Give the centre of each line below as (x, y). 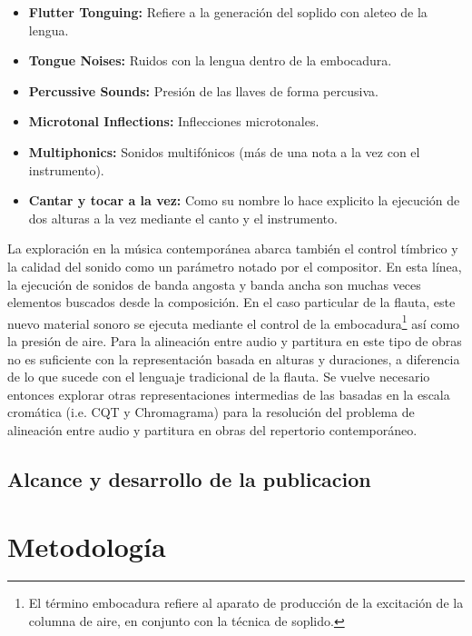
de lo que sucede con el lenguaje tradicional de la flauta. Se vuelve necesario (219, 377)
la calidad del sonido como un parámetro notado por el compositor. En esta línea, (235, 266)
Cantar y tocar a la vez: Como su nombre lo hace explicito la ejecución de (244, 200)
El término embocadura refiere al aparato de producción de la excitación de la (246, 603)
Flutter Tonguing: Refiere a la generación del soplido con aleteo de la (228, 12)
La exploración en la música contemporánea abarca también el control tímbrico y (233, 248)
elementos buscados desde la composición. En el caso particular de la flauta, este (231, 302)
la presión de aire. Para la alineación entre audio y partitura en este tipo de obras (235, 340)
